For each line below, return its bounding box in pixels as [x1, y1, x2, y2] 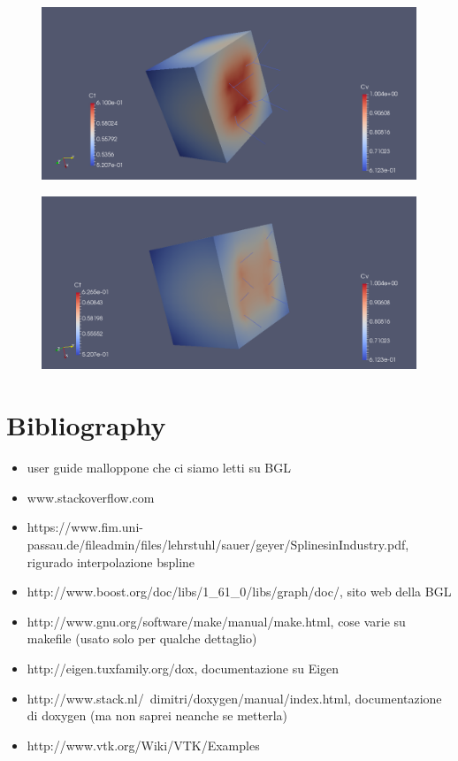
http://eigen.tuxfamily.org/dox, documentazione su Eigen [27, 658, 340, 677]
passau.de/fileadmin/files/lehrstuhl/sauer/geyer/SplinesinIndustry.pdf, [27, 534, 409, 553]
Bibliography [6, 407, 166, 443]
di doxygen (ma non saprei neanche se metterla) [27, 706, 288, 725]
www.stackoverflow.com [27, 488, 155, 506]
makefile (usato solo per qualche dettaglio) [27, 629, 257, 648]
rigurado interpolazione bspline [27, 552, 195, 571]
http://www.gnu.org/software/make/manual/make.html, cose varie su [27, 611, 406, 630]
